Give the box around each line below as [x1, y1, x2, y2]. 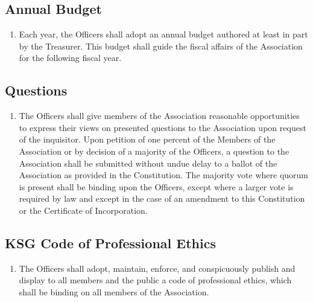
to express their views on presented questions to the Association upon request [19, 121, 306, 133]
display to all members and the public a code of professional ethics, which [19, 274, 292, 286]
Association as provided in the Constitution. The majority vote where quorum [19, 169, 309, 181]
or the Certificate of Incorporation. [19, 204, 148, 216]
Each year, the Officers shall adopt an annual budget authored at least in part [19, 28, 308, 40]
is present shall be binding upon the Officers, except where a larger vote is [19, 180, 294, 193]
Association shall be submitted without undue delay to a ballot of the [19, 156, 277, 169]
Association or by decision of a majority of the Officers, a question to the [19, 144, 289, 157]
